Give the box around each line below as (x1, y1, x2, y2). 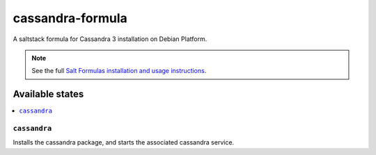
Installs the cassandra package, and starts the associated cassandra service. (13, 138, 235, 147)
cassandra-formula (13, 10, 128, 26)
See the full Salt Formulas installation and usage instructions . (31, 67, 207, 75)
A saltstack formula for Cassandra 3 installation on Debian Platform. (13, 35, 207, 43)
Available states (13, 88, 84, 100)
